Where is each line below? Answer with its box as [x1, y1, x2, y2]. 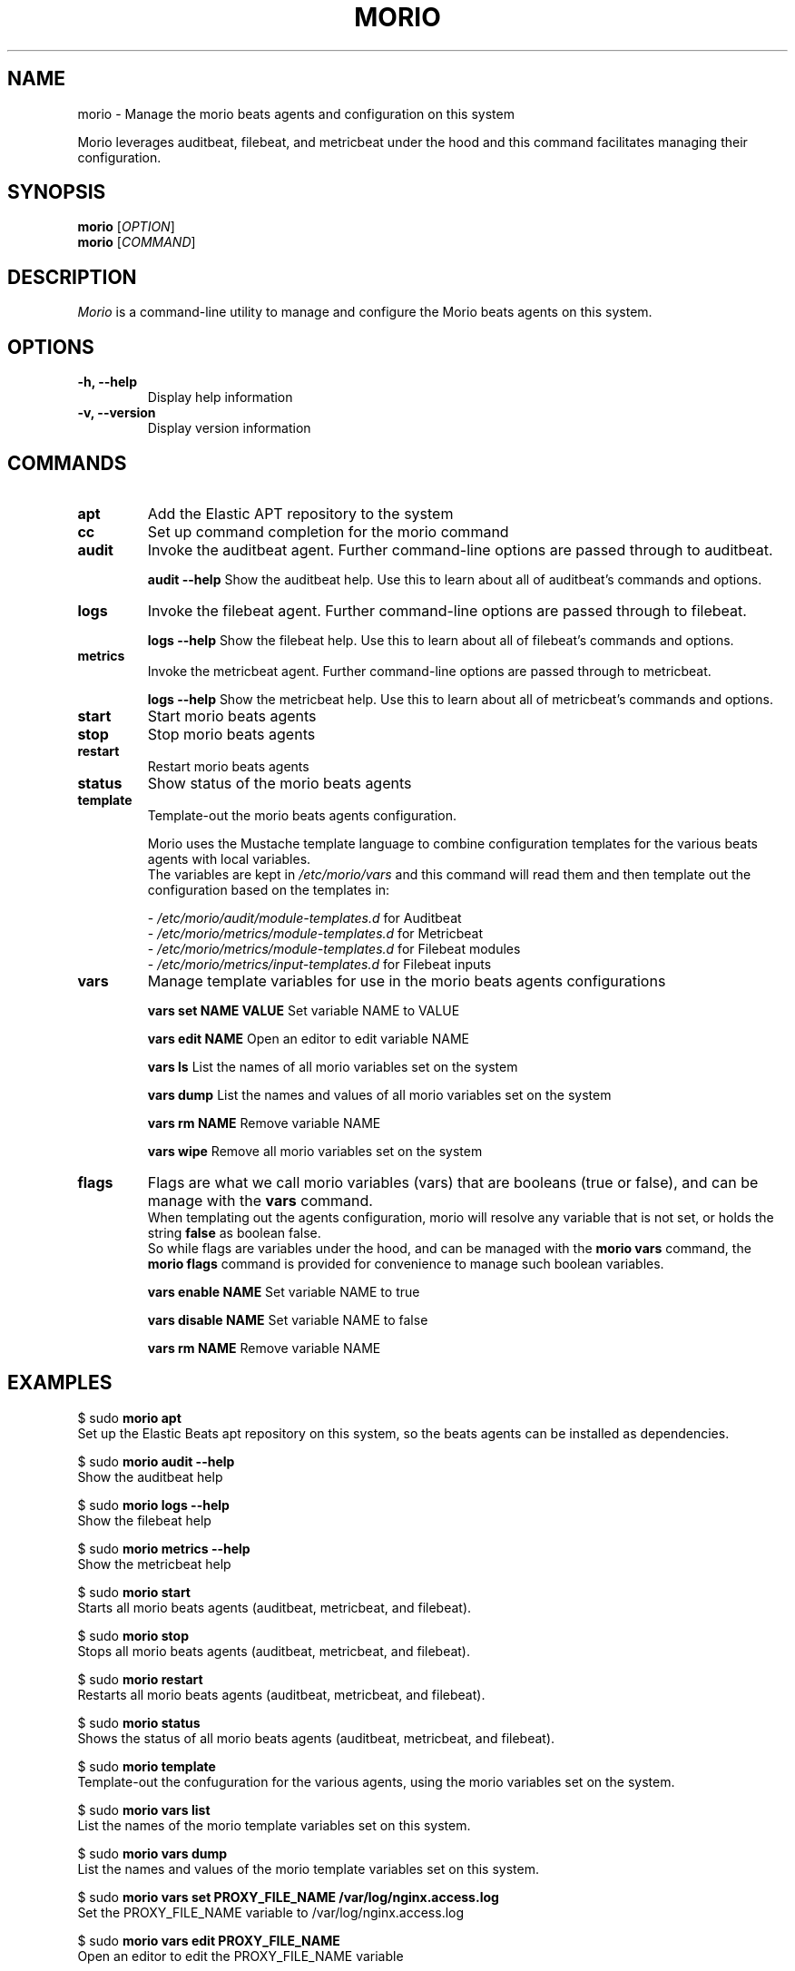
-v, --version [77, 405, 156, 421]
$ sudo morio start [77, 1584, 191, 1600]
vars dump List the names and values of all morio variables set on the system [147, 1086, 612, 1103]
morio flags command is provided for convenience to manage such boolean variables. [147, 1255, 664, 1271]
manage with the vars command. [147, 1191, 373, 1210]
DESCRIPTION [7, 265, 137, 289]
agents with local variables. [147, 850, 311, 867]
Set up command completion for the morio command [147, 522, 509, 541]
